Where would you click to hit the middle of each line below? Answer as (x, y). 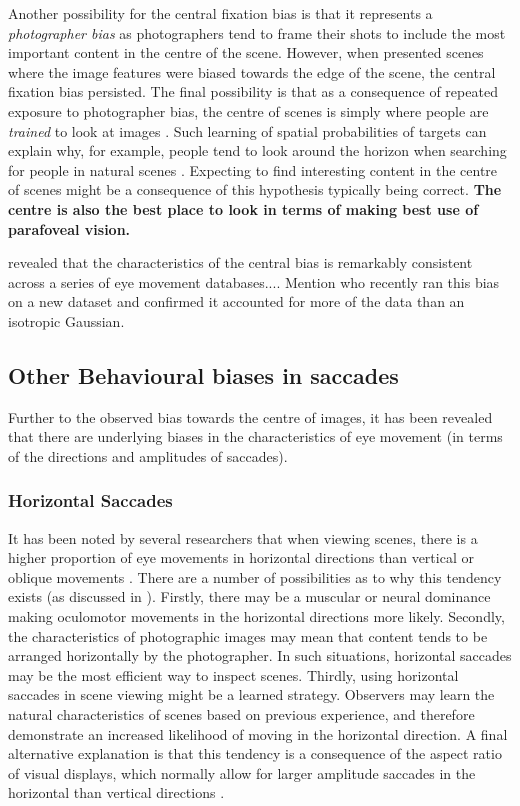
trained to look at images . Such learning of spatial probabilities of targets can (247, 130)
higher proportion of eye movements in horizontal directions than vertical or (241, 557)
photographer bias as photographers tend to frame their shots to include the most (257, 32)
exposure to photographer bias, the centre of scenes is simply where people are (248, 110)
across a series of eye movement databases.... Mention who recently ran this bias (254, 281)
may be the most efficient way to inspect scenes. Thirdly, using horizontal (233, 674)
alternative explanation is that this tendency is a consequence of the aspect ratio (255, 753)
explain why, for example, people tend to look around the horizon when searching (257, 150)
